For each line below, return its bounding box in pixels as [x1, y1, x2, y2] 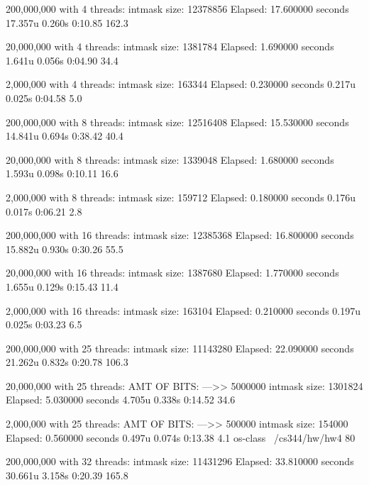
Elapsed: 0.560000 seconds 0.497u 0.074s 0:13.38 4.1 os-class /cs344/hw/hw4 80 [6, 430, 356, 445]
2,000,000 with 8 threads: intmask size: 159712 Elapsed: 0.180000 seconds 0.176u [6, 189, 356, 204]
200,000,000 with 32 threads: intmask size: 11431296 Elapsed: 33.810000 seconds [6, 454, 354, 469]
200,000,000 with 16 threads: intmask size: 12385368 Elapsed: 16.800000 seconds [6, 228, 354, 242]
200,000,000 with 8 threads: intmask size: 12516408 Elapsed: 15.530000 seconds [6, 114, 349, 129]
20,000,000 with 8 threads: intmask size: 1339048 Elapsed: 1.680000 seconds [6, 152, 334, 167]
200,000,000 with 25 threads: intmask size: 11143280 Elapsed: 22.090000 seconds [6, 340, 354, 355]
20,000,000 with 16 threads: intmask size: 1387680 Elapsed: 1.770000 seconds [6, 265, 339, 280]
